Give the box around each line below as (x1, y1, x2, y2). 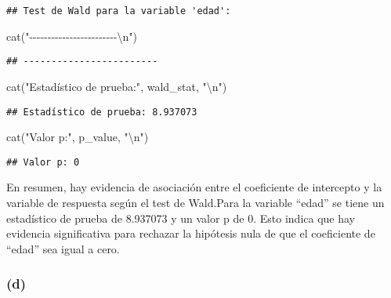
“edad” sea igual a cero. (6, 240, 120, 256)
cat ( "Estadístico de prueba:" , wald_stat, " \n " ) (6, 78, 227, 94)
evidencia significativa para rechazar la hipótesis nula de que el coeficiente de (6, 225, 375, 242)
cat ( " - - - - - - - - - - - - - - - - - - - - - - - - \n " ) (6, 27, 137, 44)
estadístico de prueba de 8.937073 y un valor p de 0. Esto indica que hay (6, 209, 356, 226)
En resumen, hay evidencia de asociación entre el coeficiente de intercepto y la (6, 179, 382, 195)
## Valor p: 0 (6, 156, 80, 168)
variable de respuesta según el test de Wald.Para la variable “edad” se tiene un (6, 194, 385, 210)
